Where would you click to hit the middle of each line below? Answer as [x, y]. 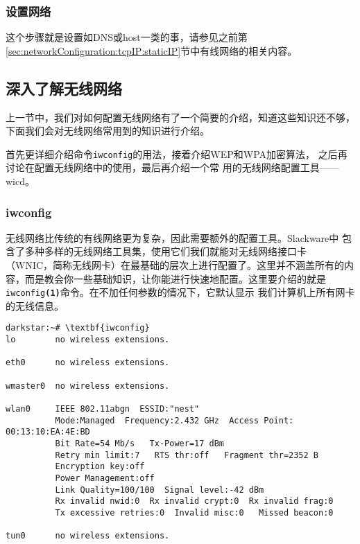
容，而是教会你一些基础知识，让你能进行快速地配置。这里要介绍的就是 [166, 278]
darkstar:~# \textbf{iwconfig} [78, 328]
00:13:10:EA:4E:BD [48, 432]
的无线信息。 [35, 305]
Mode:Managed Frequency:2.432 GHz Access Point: [174, 420]
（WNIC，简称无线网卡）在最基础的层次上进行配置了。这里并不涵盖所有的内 [180, 265]
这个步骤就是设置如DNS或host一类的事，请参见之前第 [127, 37]
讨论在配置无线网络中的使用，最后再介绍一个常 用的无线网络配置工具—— [172, 167]
